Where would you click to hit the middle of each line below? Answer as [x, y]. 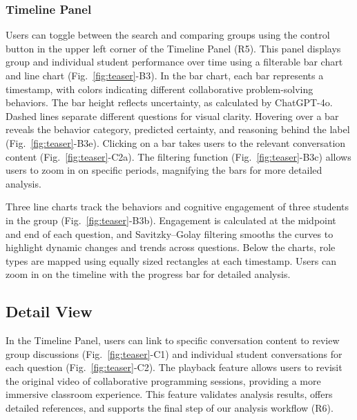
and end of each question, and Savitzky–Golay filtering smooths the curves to [170, 233]
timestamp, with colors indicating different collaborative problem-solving [160, 89]
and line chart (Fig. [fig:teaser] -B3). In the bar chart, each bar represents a [165, 75]
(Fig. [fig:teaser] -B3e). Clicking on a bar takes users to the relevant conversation [176, 142]
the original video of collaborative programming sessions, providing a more [163, 380]
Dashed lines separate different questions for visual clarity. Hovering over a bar [172, 116]
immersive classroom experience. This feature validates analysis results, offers [169, 394]
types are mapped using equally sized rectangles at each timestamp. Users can [171, 260]
